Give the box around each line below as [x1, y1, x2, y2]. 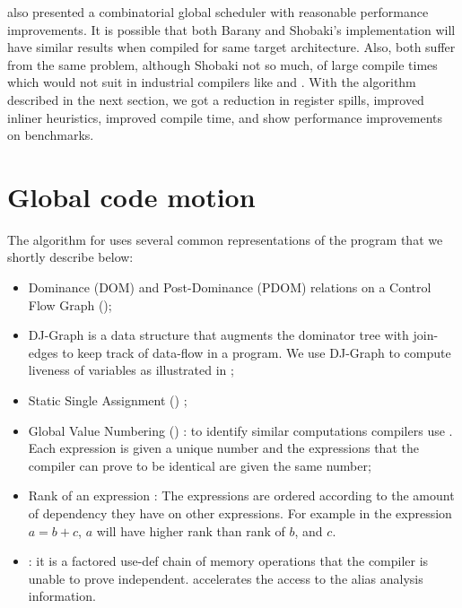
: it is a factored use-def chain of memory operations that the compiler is [28, 552, 429, 570]
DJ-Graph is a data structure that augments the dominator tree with [28, 326, 409, 344]
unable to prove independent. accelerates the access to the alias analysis [28, 569, 423, 587]
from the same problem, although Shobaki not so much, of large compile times [7, 55, 438, 74]
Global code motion [7, 178, 256, 214]
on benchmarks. [7, 126, 94, 144]
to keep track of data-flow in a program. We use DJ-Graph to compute [62, 343, 451, 361]
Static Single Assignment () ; [28, 391, 187, 410]
